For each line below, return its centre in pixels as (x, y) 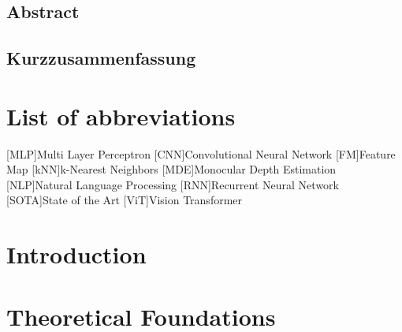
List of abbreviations (121, 116)
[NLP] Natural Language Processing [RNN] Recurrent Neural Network (173, 184)
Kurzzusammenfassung (101, 58)
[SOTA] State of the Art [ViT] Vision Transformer (125, 200)
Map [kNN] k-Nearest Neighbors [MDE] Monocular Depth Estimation (171, 169)
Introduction (76, 254)
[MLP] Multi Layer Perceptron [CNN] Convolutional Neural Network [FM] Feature (201, 153)
